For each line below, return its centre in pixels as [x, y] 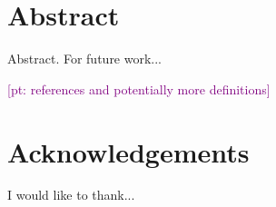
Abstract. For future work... [85, 59]
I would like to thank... [71, 195]
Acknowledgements [128, 151]
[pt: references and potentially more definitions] [139, 89]
